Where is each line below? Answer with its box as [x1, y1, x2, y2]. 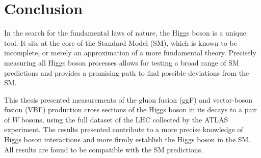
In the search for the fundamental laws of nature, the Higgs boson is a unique [4, 27, 246, 38]
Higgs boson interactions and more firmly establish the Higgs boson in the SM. [4, 134, 251, 145]
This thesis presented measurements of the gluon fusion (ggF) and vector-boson [4, 94, 253, 105]
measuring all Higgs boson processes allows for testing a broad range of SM [4, 57, 239, 68]
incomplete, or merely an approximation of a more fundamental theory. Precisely [4, 47, 256, 58]
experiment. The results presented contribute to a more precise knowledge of [4, 124, 243, 135]
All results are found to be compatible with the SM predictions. [4, 144, 203, 154]
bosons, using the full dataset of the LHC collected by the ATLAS [21, 114, 228, 124]
